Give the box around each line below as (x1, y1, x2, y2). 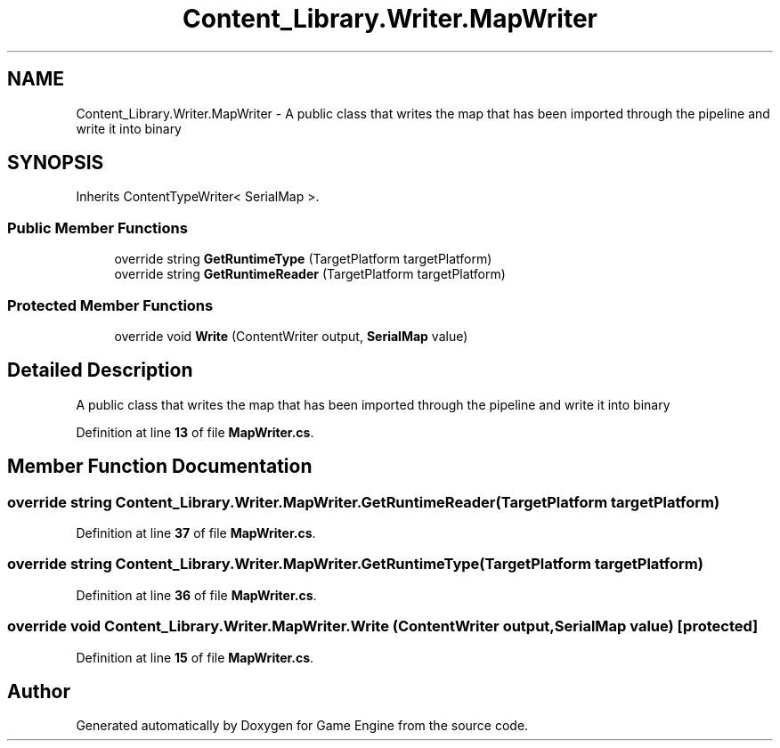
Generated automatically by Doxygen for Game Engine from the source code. (76, 718, 529, 734)
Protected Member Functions (7, 296, 214, 314)
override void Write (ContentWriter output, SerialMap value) (114, 328, 468, 344)
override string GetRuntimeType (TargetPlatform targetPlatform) (114, 251, 492, 267)
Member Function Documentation (7, 455, 313, 478)
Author (7, 679, 70, 703)
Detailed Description (7, 359, 193, 382)
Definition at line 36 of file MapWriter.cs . (76, 587, 317, 603)
